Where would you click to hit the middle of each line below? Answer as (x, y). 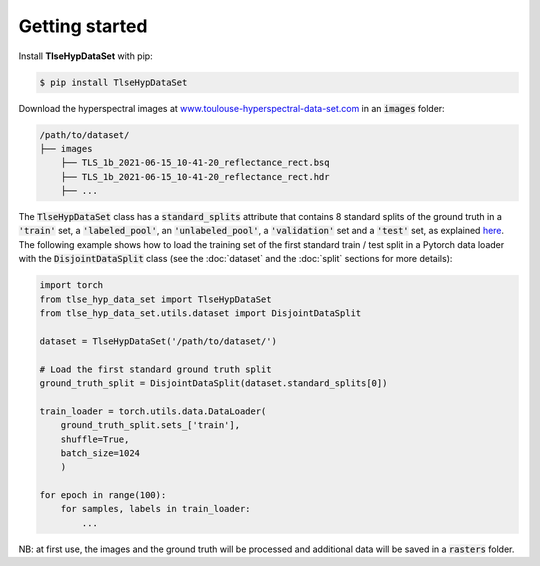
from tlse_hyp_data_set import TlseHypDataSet (155, 299)
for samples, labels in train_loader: (155, 509)
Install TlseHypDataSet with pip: (86, 56)
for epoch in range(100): (103, 495)
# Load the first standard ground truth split (155, 369)
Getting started (83, 26)
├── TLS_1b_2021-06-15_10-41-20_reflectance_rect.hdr (195, 176)
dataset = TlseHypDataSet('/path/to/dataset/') (158, 341)
